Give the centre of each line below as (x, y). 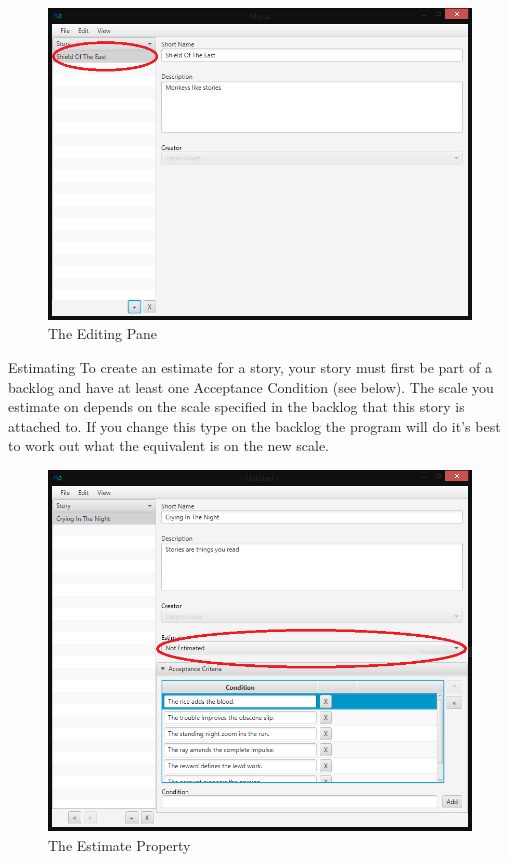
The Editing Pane (102, 333)
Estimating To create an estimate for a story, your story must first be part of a (250, 366)
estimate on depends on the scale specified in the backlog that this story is (236, 406)
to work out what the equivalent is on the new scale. (168, 445)
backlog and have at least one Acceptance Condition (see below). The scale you (251, 386)
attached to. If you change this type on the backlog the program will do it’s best (254, 425)
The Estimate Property (119, 844)
